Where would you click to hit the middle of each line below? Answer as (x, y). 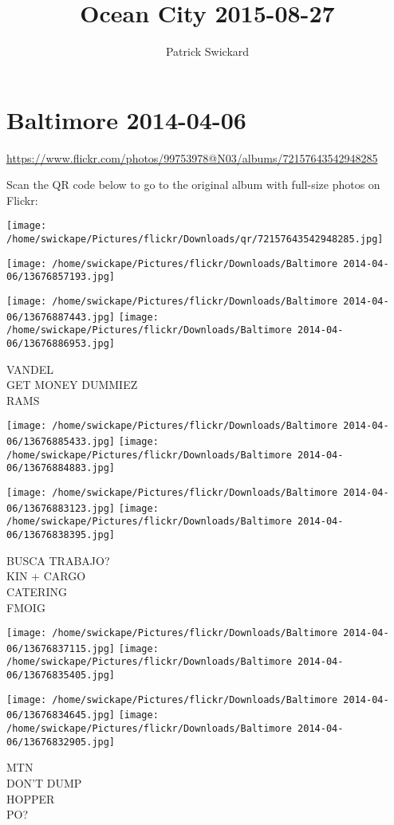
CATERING (37, 591)
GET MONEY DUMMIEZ (72, 385)
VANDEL (30, 369)
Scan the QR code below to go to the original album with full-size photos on (193, 185)
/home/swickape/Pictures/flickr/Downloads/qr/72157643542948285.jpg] (195, 240)
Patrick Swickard (207, 51)
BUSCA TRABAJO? (58, 560)
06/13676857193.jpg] (61, 277)
